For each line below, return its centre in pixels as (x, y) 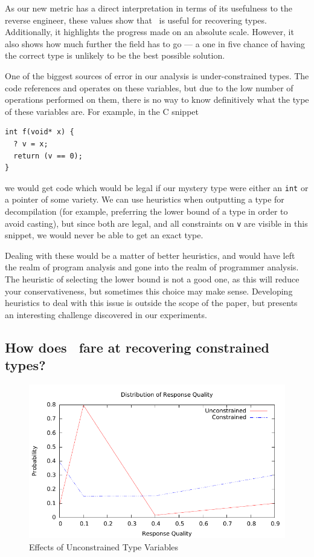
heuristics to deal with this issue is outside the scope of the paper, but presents (151, 303)
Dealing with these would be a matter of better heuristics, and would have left (150, 255)
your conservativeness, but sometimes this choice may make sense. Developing (149, 291)
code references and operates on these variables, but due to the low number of (149, 87)
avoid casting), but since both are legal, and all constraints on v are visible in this (156, 223)
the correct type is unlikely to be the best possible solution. (115, 55)
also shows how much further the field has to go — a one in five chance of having (155, 43)
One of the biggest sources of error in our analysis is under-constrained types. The (157, 75)
